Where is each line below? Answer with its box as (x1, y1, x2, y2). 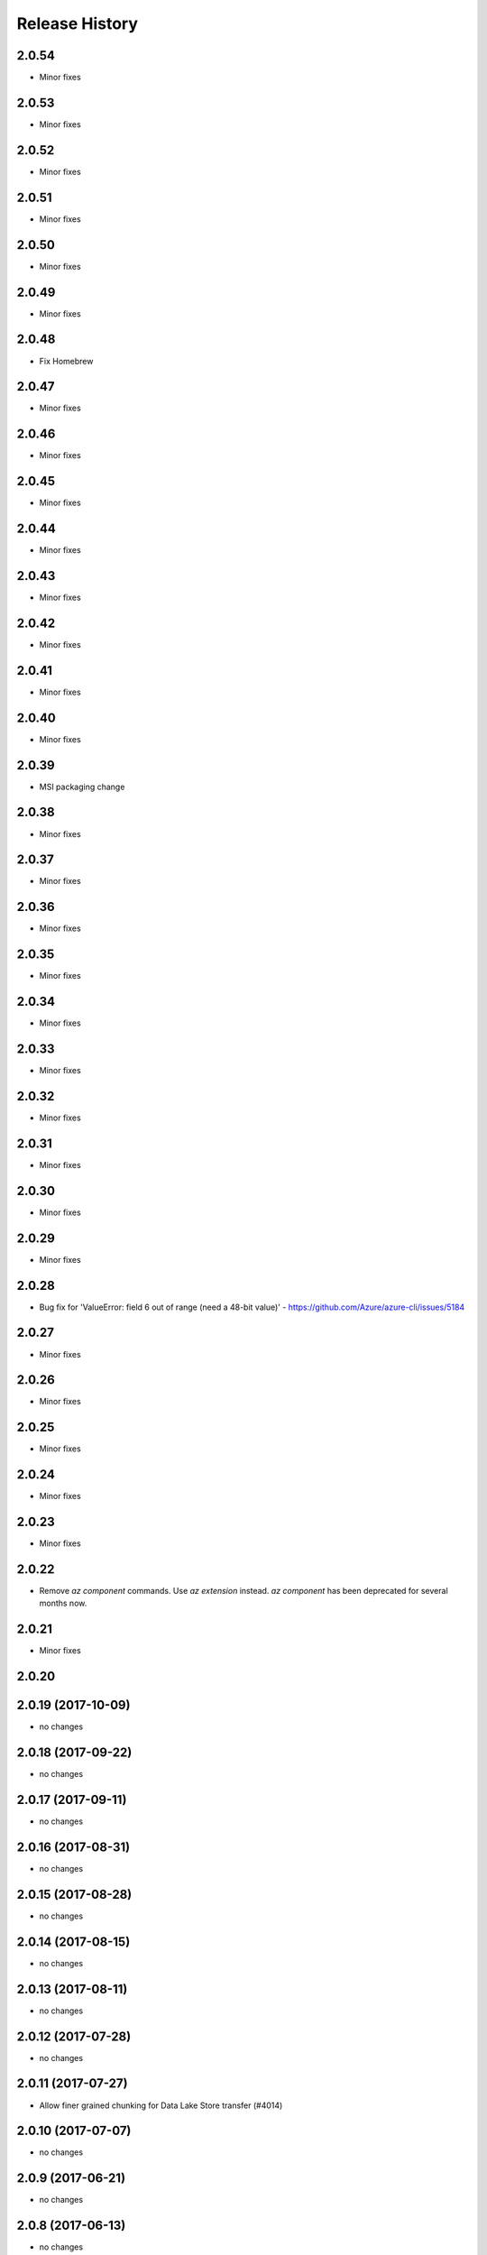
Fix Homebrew (39, 355, 94, 366)
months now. (39, 1597, 87, 1609)
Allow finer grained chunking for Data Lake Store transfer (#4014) (39, 2100, 283, 2111)
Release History (16, 14, 139, 33)
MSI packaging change (39, 781, 125, 792)
